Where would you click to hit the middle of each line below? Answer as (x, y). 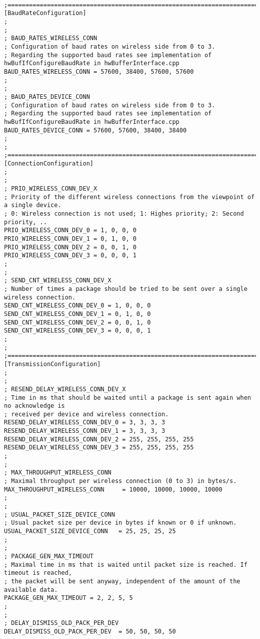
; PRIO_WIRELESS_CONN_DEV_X (51, 189)
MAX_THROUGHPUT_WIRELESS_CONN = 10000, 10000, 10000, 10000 (113, 489)
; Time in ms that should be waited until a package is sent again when (127, 397)
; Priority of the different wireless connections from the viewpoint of (129, 197)
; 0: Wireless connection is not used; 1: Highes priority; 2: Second (124, 214)
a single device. (33, 205)
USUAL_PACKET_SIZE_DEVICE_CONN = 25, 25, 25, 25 (90, 531)
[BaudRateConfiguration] (45, 13)
